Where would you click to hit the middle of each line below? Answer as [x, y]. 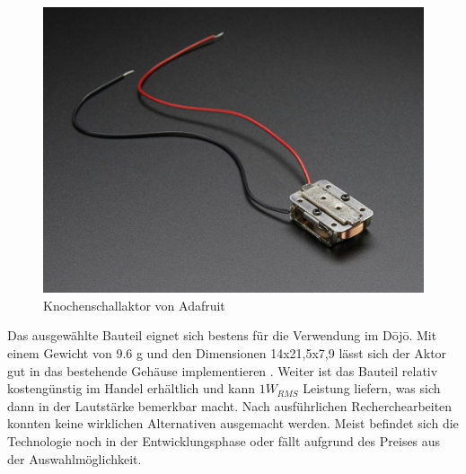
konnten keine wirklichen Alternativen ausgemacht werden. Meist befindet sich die [233, 423]
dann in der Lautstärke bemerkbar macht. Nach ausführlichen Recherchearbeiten [230, 405]
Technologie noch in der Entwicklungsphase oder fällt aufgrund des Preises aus [224, 440]
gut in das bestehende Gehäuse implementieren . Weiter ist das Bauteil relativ [223, 370]
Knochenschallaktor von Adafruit [134, 305]
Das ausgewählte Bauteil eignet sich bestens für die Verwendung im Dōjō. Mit [222, 335]
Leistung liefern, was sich [372, 388]
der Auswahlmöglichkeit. [75, 458]
